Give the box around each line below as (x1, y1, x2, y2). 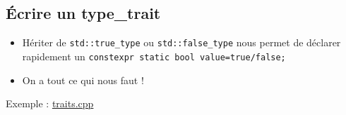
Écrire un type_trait (6, 2, 161, 24)
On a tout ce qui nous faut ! (22, 72, 144, 87)
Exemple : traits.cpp (6, 96, 94, 111)
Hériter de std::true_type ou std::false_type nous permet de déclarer (22, 35, 341, 50)
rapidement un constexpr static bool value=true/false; (22, 48, 286, 63)
